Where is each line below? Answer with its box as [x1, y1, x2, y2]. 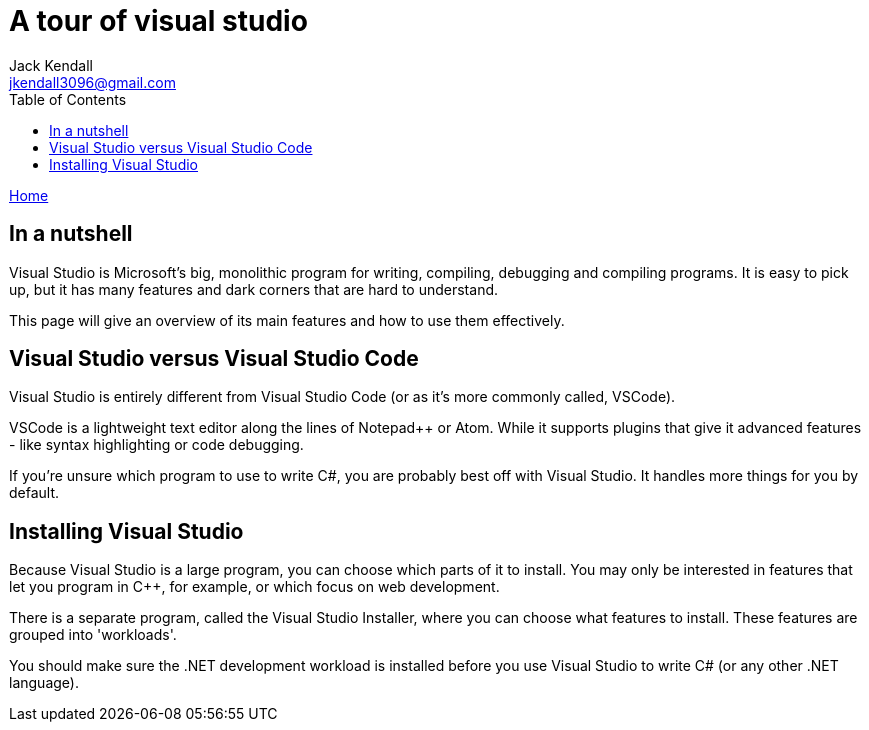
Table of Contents [9, 90, 127, 108]
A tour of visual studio [9, 4, 308, 38]
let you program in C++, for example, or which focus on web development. [9, 578, 500, 596]
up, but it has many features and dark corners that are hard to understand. [9, 280, 499, 298]
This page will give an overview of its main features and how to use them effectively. [9, 311, 565, 329]
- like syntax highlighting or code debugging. [9, 436, 304, 454]
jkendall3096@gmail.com [9, 73, 176, 91]
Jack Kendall [9, 56, 93, 74]
